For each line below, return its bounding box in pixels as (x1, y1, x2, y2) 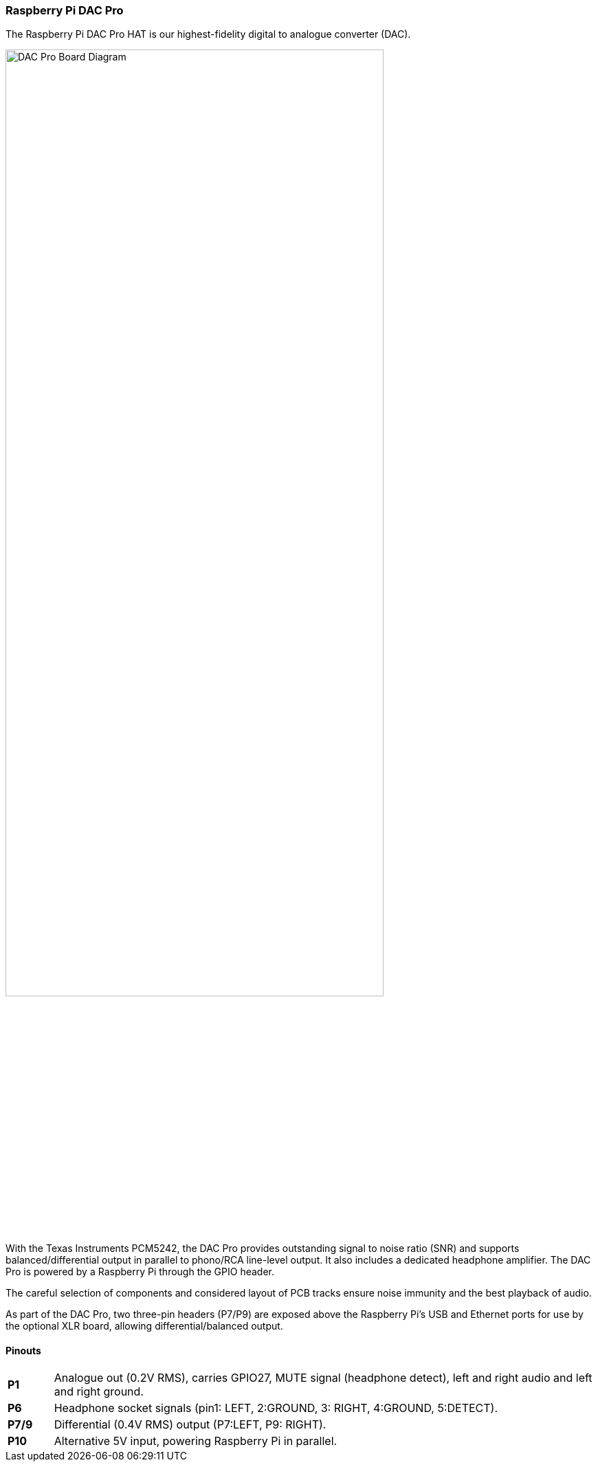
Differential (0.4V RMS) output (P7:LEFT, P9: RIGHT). (54, 1418, 326, 1432)
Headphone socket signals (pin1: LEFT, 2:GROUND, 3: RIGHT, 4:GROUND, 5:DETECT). (54, 1401, 498, 1415)
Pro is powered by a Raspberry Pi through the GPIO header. (5, 1265, 274, 1277)
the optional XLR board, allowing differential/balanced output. (5, 1319, 283, 1332)
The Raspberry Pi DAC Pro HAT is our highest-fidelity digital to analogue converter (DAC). (5, 28, 411, 41)
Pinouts (5, 1344, 41, 1356)
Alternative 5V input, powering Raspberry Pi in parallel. (54, 1434, 337, 1448)
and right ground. (54, 1385, 144, 1399)
